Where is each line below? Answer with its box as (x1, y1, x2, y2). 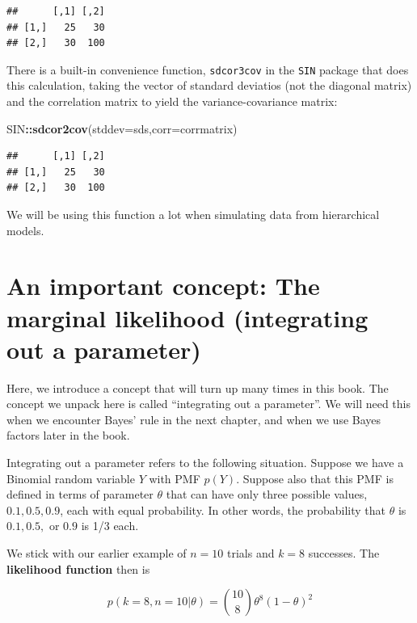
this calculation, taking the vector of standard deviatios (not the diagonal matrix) (6, 77, 412, 94)
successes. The (308, 545, 380, 562)
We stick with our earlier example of (6, 545, 187, 562)
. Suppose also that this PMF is (236, 469, 394, 486)
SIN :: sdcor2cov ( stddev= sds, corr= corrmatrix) (6, 120, 238, 137)
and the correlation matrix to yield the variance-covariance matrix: (6, 93, 338, 110)
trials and (227, 545, 275, 562)
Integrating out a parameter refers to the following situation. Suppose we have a (6, 454, 404, 471)
